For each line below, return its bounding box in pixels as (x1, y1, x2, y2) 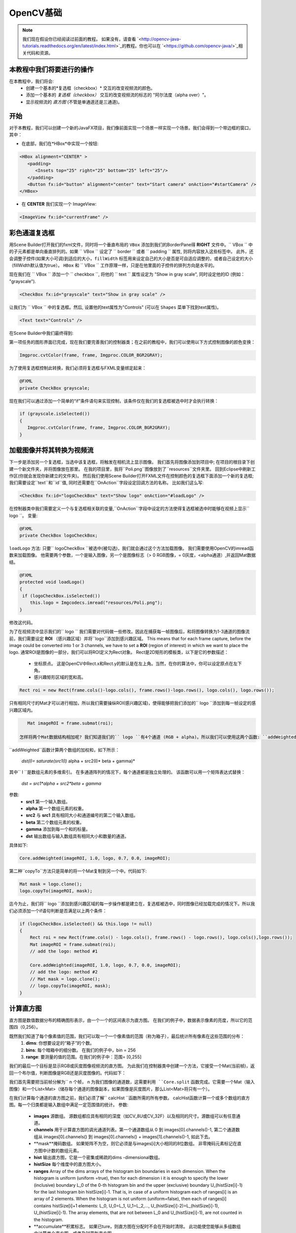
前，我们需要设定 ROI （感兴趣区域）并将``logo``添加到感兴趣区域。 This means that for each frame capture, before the (9, 635, 251, 641)
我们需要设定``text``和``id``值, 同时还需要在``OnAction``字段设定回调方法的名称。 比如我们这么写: (9, 480, 204, 486)
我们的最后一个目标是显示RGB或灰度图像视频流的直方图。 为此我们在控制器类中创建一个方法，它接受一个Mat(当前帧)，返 (9, 1063, 255, 1069)
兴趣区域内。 (9, 707, 36, 713)
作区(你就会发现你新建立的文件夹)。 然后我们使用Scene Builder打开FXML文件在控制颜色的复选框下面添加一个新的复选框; (9, 472, 254, 478)
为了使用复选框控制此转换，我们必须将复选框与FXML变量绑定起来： (9, 365, 147, 371)
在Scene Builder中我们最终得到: (9, 330, 74, 336)
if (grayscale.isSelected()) (19, 411, 90, 417)
